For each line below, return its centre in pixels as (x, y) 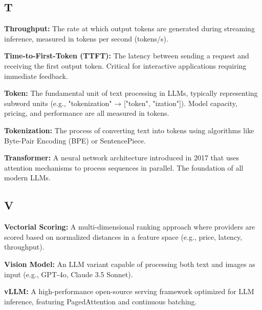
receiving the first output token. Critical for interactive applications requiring (125, 65)
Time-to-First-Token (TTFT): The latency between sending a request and (127, 56)
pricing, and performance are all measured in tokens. (87, 113)
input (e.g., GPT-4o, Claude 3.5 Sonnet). (69, 274)
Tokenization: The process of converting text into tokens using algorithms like (129, 130)
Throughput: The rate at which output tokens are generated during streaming (129, 28)
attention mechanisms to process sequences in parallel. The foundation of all (124, 167)
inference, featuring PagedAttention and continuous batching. (101, 301)
